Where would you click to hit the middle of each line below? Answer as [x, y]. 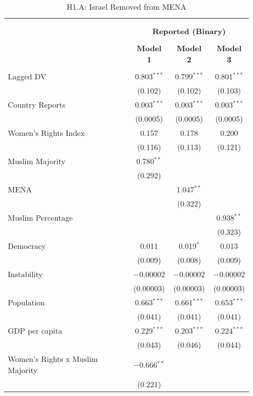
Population [27, 302]
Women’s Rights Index [46, 133]
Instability [25, 274]
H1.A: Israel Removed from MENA [126, 7]
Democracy [27, 246]
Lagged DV [27, 76]
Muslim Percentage [40, 217]
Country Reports [37, 104]
